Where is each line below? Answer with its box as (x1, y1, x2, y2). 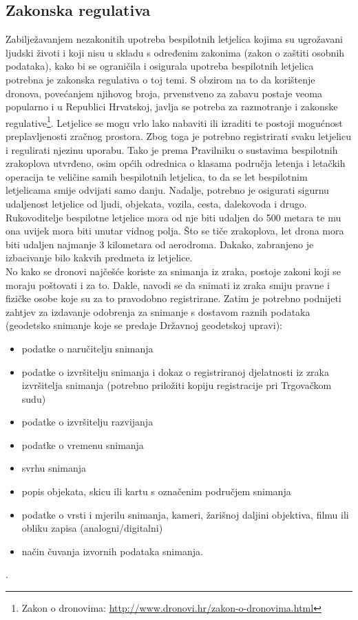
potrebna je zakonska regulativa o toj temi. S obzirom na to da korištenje (6, 72, 315, 86)
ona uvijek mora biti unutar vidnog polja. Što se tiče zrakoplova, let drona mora (6, 223, 344, 238)
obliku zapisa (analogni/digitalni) (21, 521, 163, 535)
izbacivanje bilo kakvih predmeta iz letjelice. (6, 250, 193, 265)
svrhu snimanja (21, 461, 86, 475)
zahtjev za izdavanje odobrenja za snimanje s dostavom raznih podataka (6, 304, 310, 319)
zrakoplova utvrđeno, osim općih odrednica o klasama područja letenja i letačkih (6, 156, 346, 170)
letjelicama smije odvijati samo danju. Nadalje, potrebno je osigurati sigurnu (6, 183, 329, 197)
